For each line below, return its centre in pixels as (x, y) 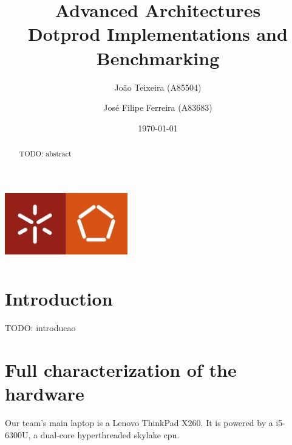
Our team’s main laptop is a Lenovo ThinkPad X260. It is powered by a (139, 423)
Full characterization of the (121, 370)
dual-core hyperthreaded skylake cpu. (110, 434)
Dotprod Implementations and (158, 34)
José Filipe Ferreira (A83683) (158, 107)
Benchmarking (158, 58)
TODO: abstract (45, 154)
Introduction (59, 299)
